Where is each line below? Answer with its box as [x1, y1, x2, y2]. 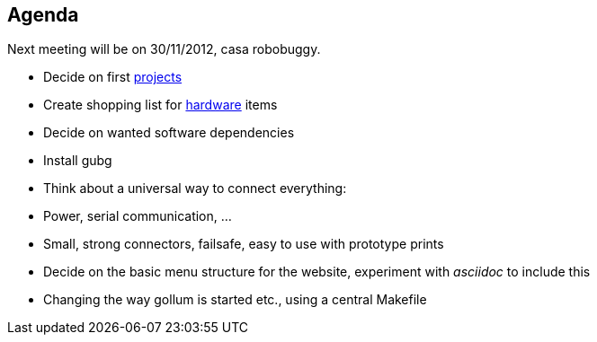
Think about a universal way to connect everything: [43, 180, 347, 197]
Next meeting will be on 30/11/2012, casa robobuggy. [7, 41, 321, 57]
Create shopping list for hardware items [43, 97, 278, 113]
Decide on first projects [43, 69, 183, 85]
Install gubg [43, 153, 112, 169]
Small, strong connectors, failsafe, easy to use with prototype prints [43, 236, 444, 252]
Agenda [7, 4, 79, 26]
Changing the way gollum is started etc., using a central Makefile [43, 292, 427, 308]
